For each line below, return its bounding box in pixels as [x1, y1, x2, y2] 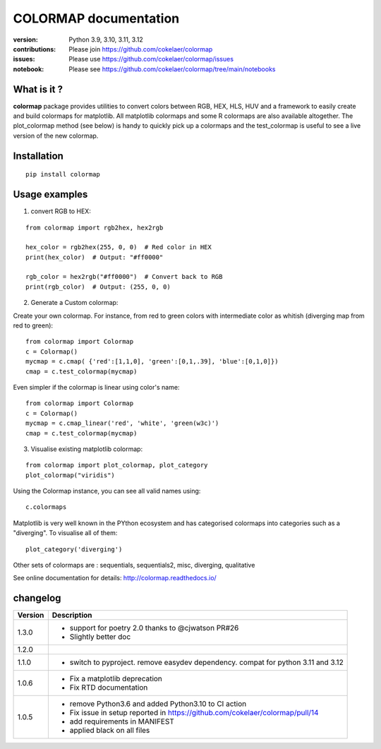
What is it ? [13, 83, 64, 95]
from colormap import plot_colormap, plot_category [25, 461, 208, 469]
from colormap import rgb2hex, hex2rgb [25, 223, 164, 232]
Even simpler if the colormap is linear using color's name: [13, 383, 180, 391]
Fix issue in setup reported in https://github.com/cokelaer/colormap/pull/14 [69, 708, 319, 718]
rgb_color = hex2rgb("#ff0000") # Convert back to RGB [25, 272, 223, 281]
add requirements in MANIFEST [69, 717, 174, 726]
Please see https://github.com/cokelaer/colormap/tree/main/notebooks [68, 64, 276, 73]
